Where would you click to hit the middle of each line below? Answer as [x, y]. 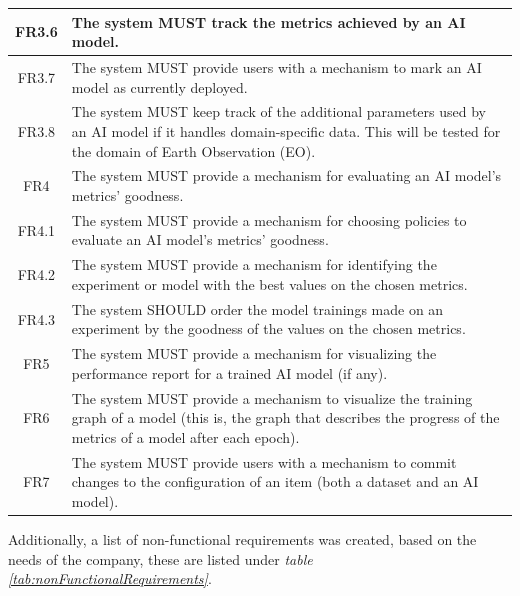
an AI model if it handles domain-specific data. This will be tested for [286, 130]
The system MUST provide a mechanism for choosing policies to [269, 219]
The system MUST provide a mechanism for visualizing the [254, 353]
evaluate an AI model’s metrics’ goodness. [200, 239]
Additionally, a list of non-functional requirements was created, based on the [242, 538]
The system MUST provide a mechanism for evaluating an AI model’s [286, 175]
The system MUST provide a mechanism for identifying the [254, 264]
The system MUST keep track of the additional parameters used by [278, 111]
